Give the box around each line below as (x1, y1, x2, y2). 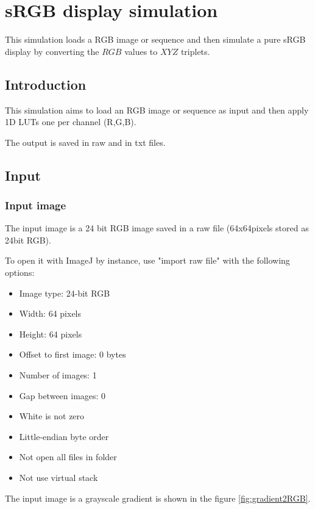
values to (124, 45, 158, 57)
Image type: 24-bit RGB (19, 286, 110, 299)
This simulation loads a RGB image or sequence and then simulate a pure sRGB (5, 33, 306, 46)
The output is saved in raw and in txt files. (5, 135, 166, 148)
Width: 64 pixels (19, 307, 82, 320)
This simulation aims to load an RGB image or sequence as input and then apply (5, 103, 309, 116)
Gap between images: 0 (19, 389, 106, 402)
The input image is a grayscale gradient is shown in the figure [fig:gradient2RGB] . (5, 491, 311, 504)
